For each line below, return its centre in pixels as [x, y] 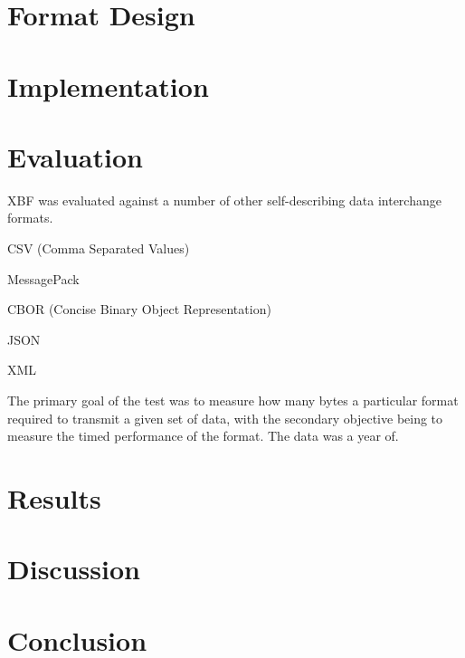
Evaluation [75, 156]
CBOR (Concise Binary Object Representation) [139, 309]
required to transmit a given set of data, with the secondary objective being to [225, 418]
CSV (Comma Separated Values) [99, 248]
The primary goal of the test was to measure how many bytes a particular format [233, 401]
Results [54, 498]
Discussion [74, 569]
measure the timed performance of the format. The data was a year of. [203, 436]
